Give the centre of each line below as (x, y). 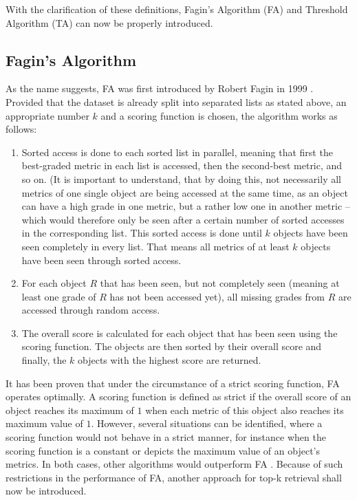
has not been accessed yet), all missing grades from (217, 296)
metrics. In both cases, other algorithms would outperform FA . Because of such (174, 464)
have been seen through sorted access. (101, 260)
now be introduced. (46, 491)
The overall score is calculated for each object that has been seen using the (180, 333)
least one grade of (59, 296)
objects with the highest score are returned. (170, 360)
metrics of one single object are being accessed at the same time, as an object (185, 192)
